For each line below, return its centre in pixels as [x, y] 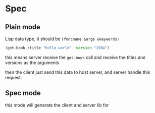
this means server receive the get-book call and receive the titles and [76, 57]
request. [14, 77]
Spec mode [23, 93]
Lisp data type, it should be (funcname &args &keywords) [62, 39]
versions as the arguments [32, 62]
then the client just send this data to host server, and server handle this [77, 72]
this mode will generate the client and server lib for [57, 105]
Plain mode [23, 27]
